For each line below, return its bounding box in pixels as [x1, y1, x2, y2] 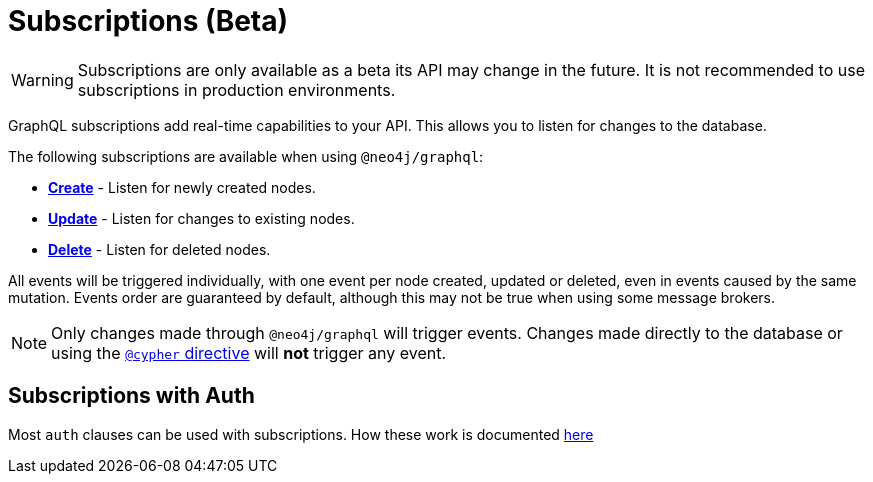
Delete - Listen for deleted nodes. [48, 240, 271, 258]
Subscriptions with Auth [8, 383, 255, 409]
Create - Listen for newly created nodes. [48, 178, 316, 196]
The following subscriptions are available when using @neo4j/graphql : [8, 147, 484, 165]
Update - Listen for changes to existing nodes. [48, 209, 355, 227]
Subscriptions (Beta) [8, 4, 289, 38]
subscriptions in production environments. [77, 79, 396, 100]
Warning [11, 69, 74, 90]
